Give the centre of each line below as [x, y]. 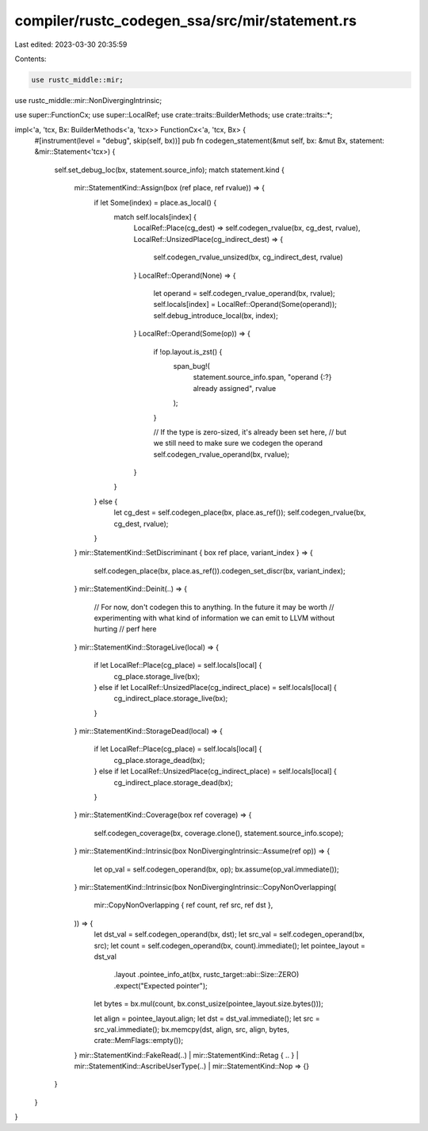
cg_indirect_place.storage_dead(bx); [173, 782]
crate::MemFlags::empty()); [139, 1041]
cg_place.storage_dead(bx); [159, 760]
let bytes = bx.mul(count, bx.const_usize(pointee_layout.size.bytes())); [209, 1004]
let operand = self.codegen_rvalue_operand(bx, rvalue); [245, 293]
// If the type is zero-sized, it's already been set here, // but [250, 431]
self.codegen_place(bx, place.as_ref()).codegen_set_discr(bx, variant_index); [220, 570]
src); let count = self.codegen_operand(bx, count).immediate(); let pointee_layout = [230, 945]
